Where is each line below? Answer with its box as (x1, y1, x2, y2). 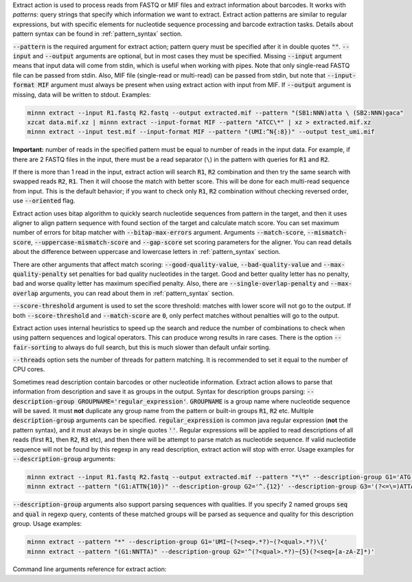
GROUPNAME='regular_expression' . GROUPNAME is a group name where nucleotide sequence (78, 397, 350, 405)
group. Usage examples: (12, 520, 82, 528)
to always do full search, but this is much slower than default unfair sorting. (58, 343, 271, 351)
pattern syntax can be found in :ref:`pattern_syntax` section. (12, 30, 183, 38)
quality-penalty (12, 270, 68, 278)
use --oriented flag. (12, 196, 76, 205)
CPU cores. (12, 365, 45, 373)
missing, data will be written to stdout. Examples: (12, 90, 151, 99)
